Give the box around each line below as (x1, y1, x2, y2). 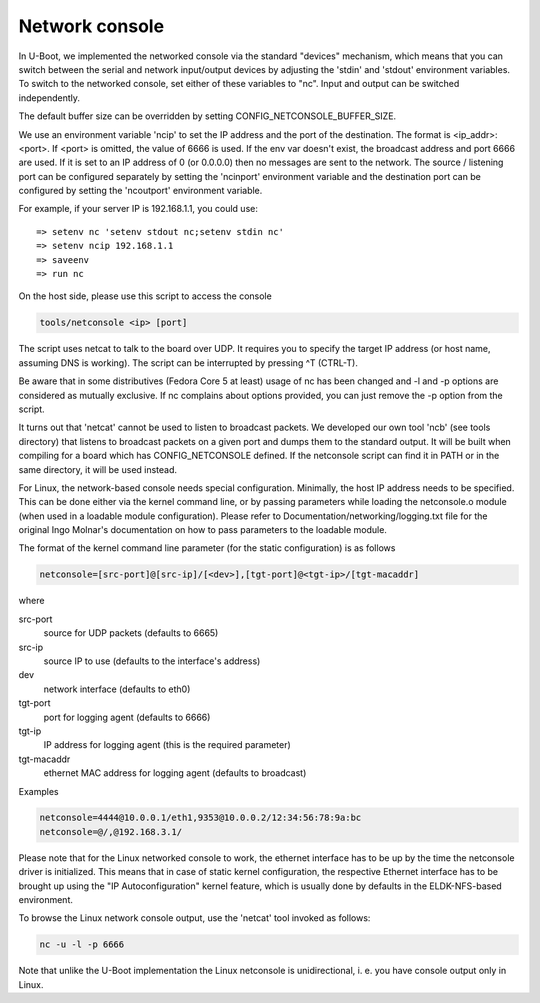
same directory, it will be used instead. (18, 463, 178, 475)
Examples (18, 785, 59, 797)
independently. (18, 91, 80, 104)
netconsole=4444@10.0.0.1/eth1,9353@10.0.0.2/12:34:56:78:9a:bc (39, 812, 362, 824)
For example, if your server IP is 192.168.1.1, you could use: (18, 203, 259, 215)
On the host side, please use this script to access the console (18, 290, 272, 302)
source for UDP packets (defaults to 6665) (43, 627, 219, 639)
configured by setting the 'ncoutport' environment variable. (18, 185, 263, 197)
